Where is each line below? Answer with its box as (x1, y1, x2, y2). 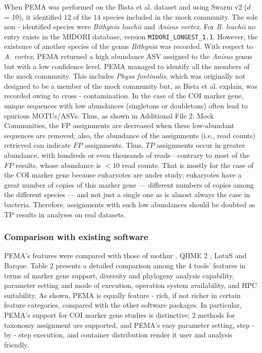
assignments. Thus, (84, 140, 143, 150)
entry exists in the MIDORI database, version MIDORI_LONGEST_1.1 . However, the (4, 31, 258, 41)
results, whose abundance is (15, 159, 101, 170)
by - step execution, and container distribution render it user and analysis (4, 329, 233, 340)
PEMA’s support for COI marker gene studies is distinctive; (4, 309, 190, 320)
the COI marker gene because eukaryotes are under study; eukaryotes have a (4, 169, 242, 180)
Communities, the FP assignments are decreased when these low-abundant (4, 120, 235, 131)
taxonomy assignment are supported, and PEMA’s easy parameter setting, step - (4, 319, 254, 330)
